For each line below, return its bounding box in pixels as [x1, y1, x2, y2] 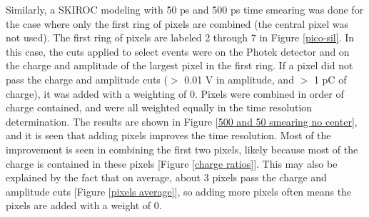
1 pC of [313, 71, 347, 86]
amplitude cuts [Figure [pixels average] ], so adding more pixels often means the [6, 183, 352, 198]
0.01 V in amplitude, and [184, 71, 294, 86]
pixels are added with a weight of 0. [6, 198, 162, 213]
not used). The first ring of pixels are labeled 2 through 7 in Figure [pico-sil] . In [6, 30, 355, 45]
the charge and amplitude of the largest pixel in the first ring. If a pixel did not [6, 58, 353, 73]
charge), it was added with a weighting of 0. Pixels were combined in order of [6, 86, 344, 101]
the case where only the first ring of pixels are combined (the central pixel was [6, 16, 348, 31]
